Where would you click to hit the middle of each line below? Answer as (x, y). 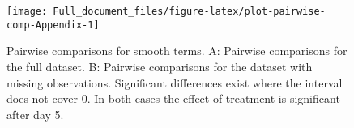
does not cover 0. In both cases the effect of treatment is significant (173, 98)
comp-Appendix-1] (53, 25)
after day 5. (35, 114)
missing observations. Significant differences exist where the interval (175, 82)
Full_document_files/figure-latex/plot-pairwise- (189, 11)
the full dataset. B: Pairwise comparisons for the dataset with (160, 66)
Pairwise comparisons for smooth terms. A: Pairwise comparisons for (177, 51)
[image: (27, 11)
